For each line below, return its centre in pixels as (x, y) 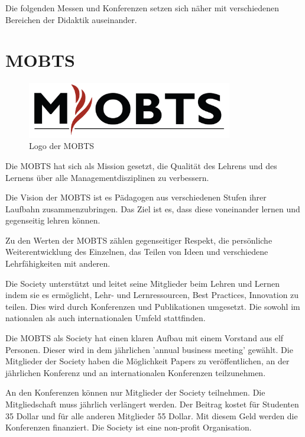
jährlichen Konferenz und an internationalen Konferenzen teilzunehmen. (136, 372)
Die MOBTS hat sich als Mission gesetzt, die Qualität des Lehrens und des (141, 165)
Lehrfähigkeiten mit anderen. (58, 263)
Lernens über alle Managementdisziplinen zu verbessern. (107, 177)
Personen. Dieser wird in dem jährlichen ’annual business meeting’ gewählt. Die (149, 349)
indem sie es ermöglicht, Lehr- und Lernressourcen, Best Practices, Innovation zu (152, 295)
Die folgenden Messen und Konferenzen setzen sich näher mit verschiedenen (142, 8)
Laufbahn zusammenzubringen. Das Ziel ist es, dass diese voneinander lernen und (153, 208)
